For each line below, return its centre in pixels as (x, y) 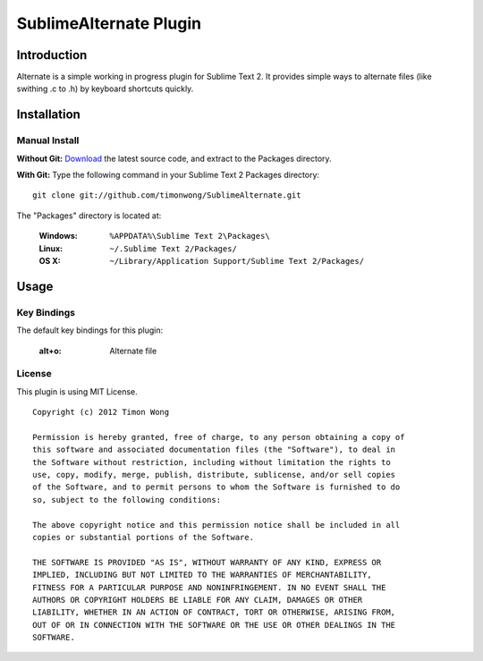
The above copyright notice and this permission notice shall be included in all (216, 525)
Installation (48, 115)
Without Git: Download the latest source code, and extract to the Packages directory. (174, 158)
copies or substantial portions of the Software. (144, 537)
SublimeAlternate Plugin (109, 23)
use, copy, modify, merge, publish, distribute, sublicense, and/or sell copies (214, 475)
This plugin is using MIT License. (77, 391)
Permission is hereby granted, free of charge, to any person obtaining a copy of (219, 437)
